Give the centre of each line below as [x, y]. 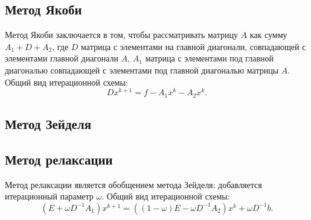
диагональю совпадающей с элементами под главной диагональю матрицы [142, 70]
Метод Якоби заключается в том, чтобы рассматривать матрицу [121, 35]
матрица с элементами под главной [210, 58]
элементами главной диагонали [62, 58]
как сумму [268, 35]
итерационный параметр [49, 196]
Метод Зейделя [48, 124]
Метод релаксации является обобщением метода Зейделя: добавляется [133, 184]
